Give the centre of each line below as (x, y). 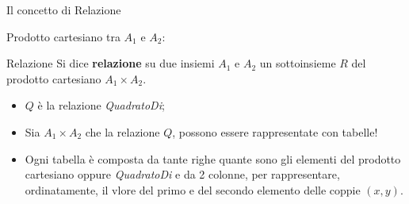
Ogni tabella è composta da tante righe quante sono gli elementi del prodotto (213, 158)
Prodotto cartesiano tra (63, 36)
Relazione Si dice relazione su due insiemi (111, 63)
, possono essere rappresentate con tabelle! (275, 131)
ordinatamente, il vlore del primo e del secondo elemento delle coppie (193, 189)
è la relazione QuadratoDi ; (101, 105)
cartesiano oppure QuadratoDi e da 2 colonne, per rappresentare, (182, 174)
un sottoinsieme (298, 63)
